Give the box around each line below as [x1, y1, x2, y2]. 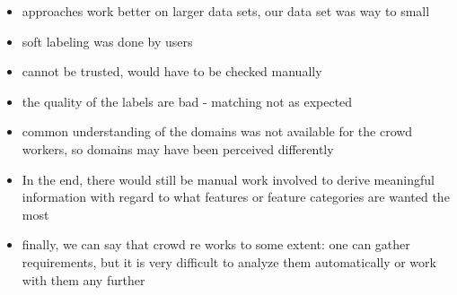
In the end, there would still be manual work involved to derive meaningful [22, 169, 435, 188]
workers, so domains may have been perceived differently [22, 139, 334, 158]
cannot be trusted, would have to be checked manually [22, 62, 322, 81]
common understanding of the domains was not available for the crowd [22, 122, 413, 141]
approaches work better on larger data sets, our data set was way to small [22, 2, 430, 20]
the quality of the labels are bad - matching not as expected [22, 91, 353, 110]
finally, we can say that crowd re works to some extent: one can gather [22, 235, 410, 254]
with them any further [22, 270, 145, 289]
